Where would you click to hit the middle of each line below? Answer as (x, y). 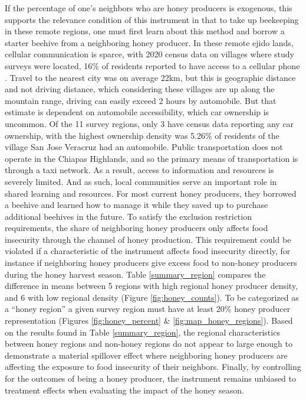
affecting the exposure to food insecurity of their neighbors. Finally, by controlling (153, 367)
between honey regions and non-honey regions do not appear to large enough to (149, 344)
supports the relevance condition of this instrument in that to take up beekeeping (152, 19)
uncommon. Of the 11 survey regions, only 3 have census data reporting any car (149, 123)
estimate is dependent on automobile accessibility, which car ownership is (137, 112)
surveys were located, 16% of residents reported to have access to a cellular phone (152, 65)
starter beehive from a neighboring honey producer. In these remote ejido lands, (149, 42)
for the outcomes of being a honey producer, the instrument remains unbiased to (151, 378)
